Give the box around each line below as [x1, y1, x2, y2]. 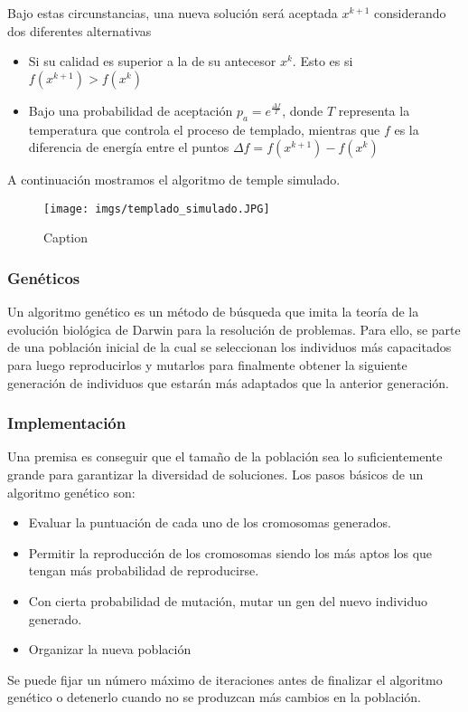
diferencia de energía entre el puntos [28, 138, 229, 157]
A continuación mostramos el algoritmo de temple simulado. [7, 170, 341, 189]
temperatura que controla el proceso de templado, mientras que [28, 119, 380, 138]
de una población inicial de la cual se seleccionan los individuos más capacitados [7, 337, 452, 356]
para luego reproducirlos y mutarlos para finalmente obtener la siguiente [7, 356, 407, 375]
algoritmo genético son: [7, 482, 136, 501]
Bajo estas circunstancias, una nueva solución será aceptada [7, 4, 338, 22]
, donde [282, 100, 323, 119]
